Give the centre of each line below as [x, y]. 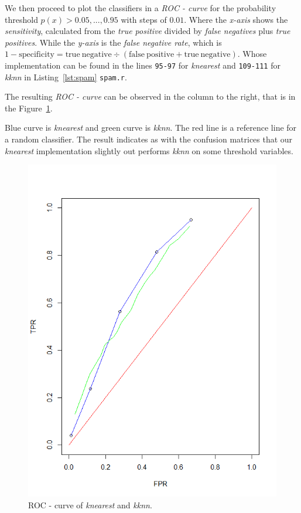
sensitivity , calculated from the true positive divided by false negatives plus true [148, 31]
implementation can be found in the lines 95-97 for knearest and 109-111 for [143, 65]
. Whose [252, 54]
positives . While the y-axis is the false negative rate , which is [113, 42]
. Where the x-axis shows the [236, 19]
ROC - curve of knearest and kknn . [90, 504]
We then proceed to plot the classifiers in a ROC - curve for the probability [141, 8]
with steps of [144, 19]
